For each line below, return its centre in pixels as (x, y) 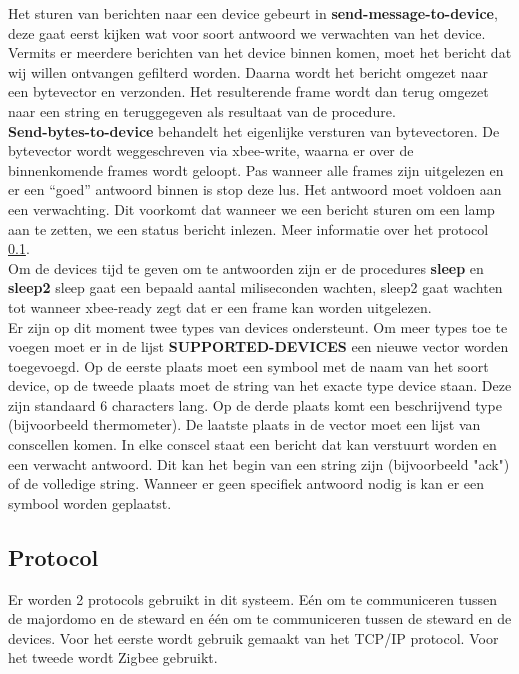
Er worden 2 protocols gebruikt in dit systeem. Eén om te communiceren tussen (252, 598)
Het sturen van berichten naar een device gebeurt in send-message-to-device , (253, 13)
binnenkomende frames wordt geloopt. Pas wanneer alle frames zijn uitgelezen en (256, 169)
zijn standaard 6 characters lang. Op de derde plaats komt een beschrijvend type (255, 404)
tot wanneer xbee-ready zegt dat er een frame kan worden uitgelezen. (220, 306)
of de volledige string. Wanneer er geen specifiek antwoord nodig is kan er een (246, 483)
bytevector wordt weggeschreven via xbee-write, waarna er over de (211, 150)
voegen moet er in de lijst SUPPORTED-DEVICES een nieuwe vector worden (258, 346)
